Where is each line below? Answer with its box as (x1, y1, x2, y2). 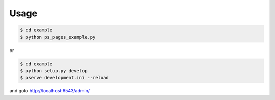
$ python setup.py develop (20, 68, 88, 73)
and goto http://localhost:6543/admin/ (9, 88, 90, 94)
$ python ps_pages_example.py (20, 34, 96, 40)
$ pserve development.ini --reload (20, 75, 109, 81)
